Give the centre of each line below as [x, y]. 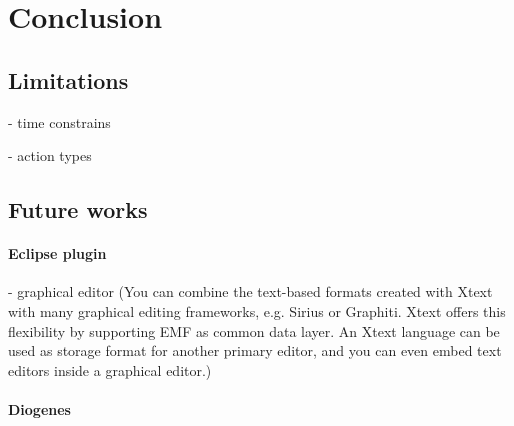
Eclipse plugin [57, 253]
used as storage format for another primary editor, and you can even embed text [255, 350]
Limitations [68, 79]
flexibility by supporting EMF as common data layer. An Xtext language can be [254, 330]
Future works [78, 209]
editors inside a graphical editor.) [110, 369]
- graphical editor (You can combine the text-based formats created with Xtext [250, 291]
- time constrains [59, 121]
